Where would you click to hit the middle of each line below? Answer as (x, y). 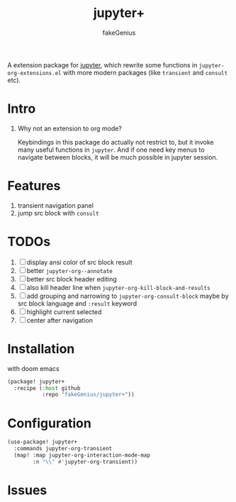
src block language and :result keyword (77, 303)
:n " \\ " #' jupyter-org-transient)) (85, 462)
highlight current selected (64, 312)
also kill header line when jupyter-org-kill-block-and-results (118, 287)
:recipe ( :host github (47, 388)
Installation (41, 348)
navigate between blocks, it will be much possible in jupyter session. (118, 157)
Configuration (50, 423)
